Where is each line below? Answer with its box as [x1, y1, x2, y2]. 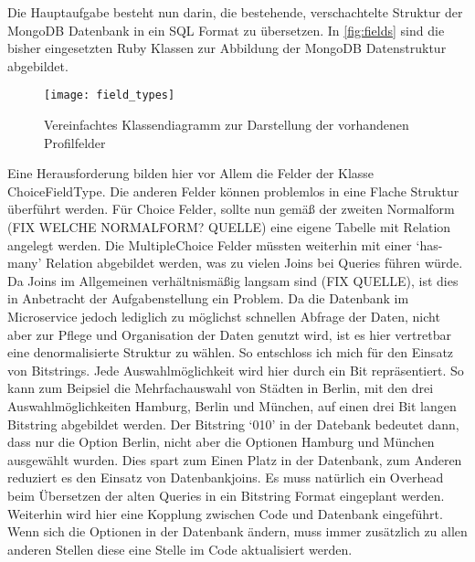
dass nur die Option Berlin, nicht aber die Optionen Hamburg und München [7, 432, 435, 451]
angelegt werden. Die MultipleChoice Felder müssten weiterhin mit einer [7, 235, 412, 254]
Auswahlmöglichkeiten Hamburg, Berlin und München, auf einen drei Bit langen [7, 396, 457, 415]
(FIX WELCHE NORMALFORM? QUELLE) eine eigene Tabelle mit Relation [7, 217, 451, 236]
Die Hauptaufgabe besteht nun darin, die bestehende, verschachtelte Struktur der [7, 3, 463, 21]
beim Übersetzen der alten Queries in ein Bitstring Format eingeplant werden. [7, 485, 445, 504]
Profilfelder [44, 133, 106, 152]
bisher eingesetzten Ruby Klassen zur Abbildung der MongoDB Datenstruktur [7, 38, 447, 58]
